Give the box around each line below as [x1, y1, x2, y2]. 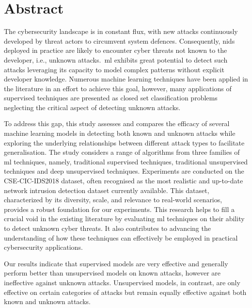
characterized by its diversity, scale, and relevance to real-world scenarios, [4, 195, 222, 205]
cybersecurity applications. [4, 242, 83, 252]
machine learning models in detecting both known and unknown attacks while [4, 128, 236, 138]
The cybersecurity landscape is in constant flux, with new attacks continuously [4, 26, 238, 36]
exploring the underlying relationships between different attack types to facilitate [4, 137, 245, 147]
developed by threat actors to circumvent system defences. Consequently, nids [4, 35, 235, 46]
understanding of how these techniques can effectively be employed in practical [4, 232, 238, 243]
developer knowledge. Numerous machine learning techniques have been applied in [4, 74, 248, 84]
